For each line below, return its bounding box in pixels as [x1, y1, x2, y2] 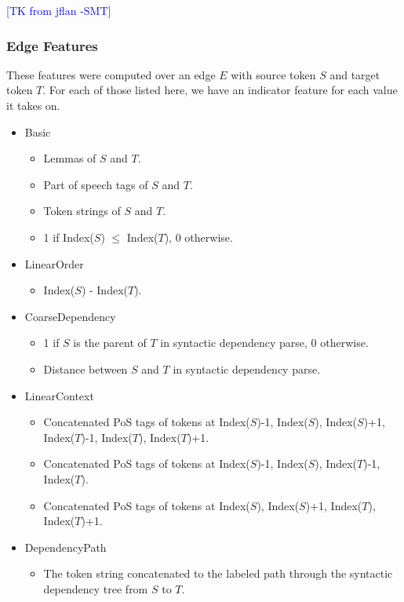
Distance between [43, 360, 128, 377]
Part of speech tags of [43, 176, 148, 192]
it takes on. [6, 97, 60, 113]
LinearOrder [24, 255, 84, 272]
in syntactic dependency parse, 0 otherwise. [160, 334, 369, 351]
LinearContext [24, 387, 94, 403]
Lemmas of [43, 150, 96, 166]
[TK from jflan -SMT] [6, 2, 111, 18]
